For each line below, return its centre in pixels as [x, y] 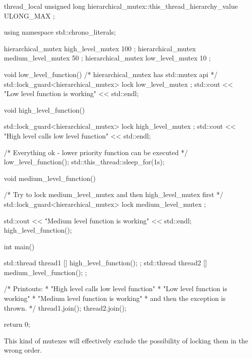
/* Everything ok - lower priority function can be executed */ [96, 152]
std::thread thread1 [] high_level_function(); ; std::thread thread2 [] [106, 263]
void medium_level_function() [50, 178]
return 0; [17, 324]
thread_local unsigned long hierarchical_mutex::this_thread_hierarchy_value [121, 6]
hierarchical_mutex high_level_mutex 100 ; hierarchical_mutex [100, 48]
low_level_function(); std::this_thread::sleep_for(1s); [84, 162]
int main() [19, 246]
